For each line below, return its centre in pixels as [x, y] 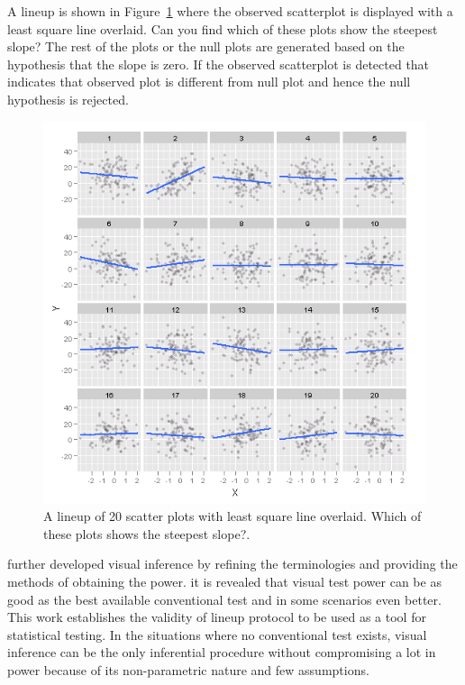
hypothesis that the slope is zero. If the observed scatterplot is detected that [219, 64]
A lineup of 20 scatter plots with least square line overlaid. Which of [232, 516]
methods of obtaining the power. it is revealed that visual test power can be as [224, 581]
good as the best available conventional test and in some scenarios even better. [224, 599]
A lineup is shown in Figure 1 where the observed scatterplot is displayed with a [230, 11]
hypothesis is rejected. [68, 99]
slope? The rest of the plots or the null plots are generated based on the [206, 46]
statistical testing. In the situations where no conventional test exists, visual [217, 634]
